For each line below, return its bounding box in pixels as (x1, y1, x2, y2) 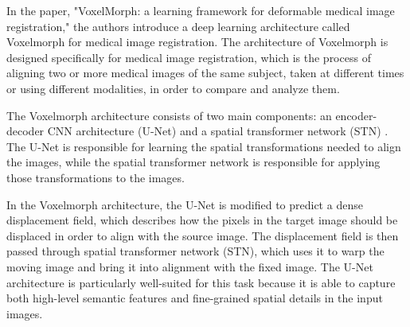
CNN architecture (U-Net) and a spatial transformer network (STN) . (47, 123, 389, 139)
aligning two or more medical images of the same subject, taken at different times (6, 64, 404, 81)
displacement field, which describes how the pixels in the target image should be (6, 212, 398, 228)
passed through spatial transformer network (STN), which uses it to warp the (6, 243, 385, 259)
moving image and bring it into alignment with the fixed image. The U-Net (6, 258, 373, 274)
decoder (6, 123, 45, 139)
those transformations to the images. (6, 169, 185, 185)
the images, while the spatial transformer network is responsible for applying (6, 154, 381, 170)
